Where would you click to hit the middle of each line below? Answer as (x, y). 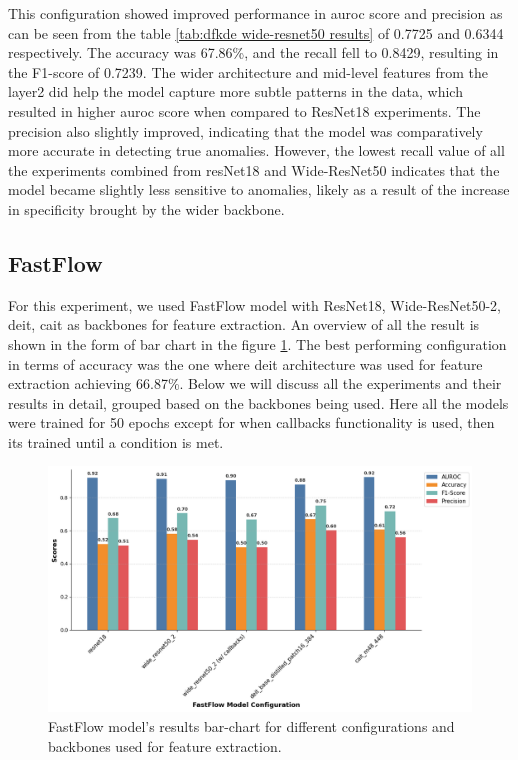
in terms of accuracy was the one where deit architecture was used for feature (245, 363)
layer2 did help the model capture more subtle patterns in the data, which (235, 91)
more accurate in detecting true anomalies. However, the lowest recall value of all (256, 150)
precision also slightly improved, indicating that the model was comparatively (245, 130)
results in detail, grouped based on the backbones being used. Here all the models (258, 402)
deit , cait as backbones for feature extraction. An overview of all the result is (244, 324)
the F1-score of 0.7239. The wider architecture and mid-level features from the (248, 71)
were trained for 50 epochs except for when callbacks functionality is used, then (251, 422)
